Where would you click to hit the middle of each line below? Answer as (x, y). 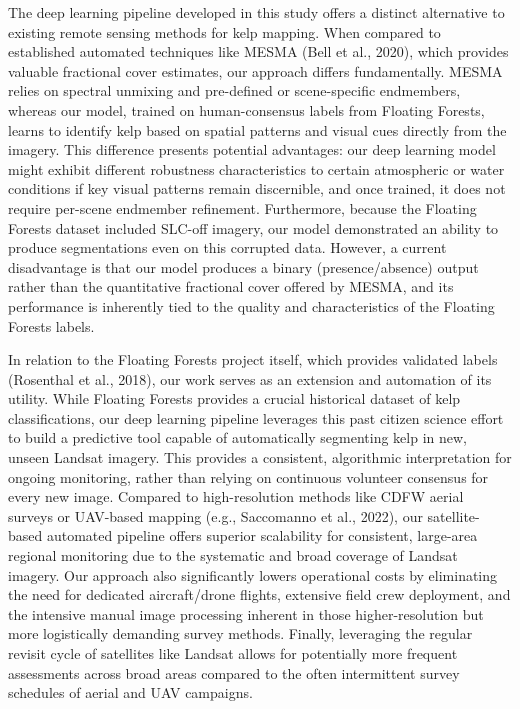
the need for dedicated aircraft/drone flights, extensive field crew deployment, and (259, 594)
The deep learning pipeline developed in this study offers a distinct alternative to (256, 12)
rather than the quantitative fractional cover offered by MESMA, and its (231, 286)
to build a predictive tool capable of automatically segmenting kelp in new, (238, 437)
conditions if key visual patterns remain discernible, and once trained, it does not (257, 188)
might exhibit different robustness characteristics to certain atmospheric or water (256, 168)
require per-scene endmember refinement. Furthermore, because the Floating (242, 207)
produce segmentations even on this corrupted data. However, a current (227, 247)
